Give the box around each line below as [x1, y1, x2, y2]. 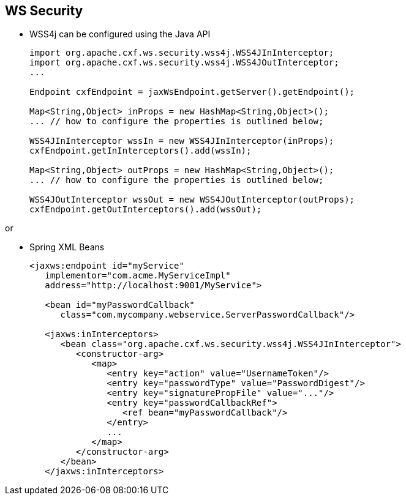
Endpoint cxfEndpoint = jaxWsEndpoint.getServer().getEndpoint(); [29, 87, 355, 97]
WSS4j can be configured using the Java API [29, 29, 211, 40]
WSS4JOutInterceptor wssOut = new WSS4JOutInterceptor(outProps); [29, 195, 355, 205]
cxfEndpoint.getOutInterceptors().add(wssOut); [29, 204, 262, 215]
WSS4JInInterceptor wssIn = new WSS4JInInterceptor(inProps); [29, 136, 334, 146]
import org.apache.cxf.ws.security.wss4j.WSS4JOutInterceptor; [29, 58, 339, 68]
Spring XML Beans [29, 242, 105, 253]
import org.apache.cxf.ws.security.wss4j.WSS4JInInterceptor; [29, 48, 334, 58]
